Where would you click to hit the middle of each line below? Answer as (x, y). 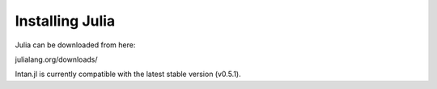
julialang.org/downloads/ (56, 59)
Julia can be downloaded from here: (75, 45)
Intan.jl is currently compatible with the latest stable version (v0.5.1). (128, 74)
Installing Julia (65, 21)
